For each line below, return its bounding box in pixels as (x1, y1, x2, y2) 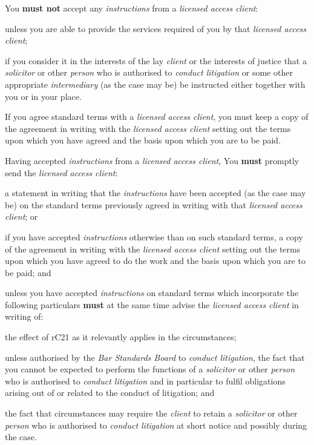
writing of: (5, 310, 44, 323)
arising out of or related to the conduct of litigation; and (5, 386, 215, 399)
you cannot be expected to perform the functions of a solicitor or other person (5, 363, 295, 375)
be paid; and (5, 266, 51, 279)
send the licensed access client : (5, 166, 118, 179)
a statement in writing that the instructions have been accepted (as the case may (5, 186, 306, 199)
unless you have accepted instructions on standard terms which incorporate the (5, 286, 299, 299)
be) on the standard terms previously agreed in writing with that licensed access (5, 198, 303, 211)
